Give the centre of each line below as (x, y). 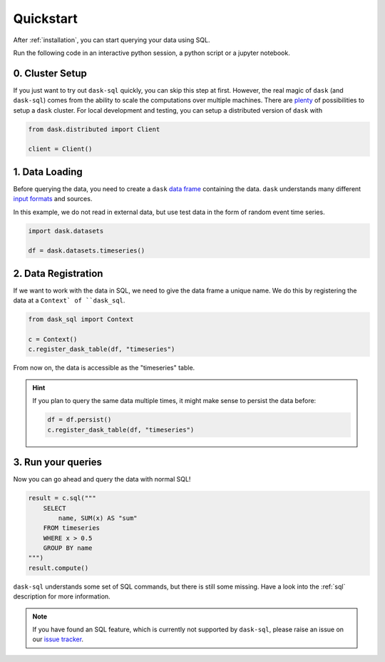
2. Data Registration (58, 274)
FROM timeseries (71, 528)
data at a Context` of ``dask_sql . (69, 300)
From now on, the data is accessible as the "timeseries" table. (104, 368)
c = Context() (53, 340)
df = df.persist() (79, 420)
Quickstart (46, 19)
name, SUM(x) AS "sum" (98, 518)
